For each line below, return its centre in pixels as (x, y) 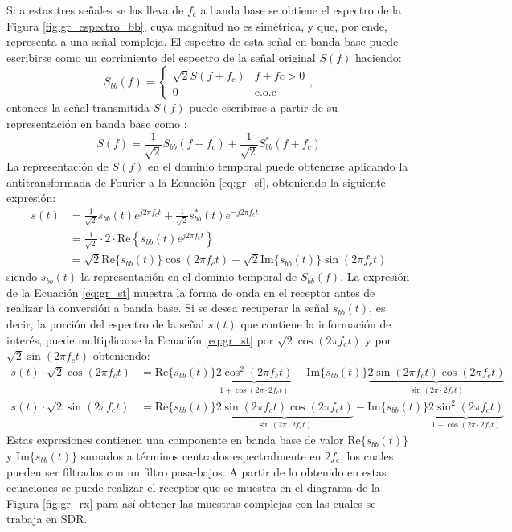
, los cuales (367, 455)
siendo (22, 276)
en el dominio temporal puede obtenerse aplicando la (278, 166)
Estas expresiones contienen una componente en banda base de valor (175, 440)
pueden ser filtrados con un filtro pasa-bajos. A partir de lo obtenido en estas (197, 471)
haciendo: (379, 57)
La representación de (57, 166)
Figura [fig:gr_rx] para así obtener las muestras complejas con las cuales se (191, 503)
